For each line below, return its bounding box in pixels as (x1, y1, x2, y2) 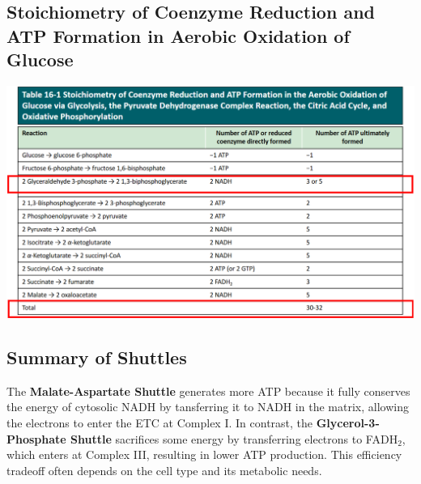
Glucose (6, 47, 74, 72)
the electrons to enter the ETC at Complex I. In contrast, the (6, 414, 313, 431)
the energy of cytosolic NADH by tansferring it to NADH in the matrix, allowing (6, 398, 409, 415)
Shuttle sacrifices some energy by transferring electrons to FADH (70, 430, 398, 447)
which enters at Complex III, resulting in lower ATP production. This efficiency (6, 446, 402, 463)
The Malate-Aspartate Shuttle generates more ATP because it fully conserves (6, 382, 410, 399)
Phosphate (6, 430, 66, 447)
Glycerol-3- (316, 414, 380, 431)
